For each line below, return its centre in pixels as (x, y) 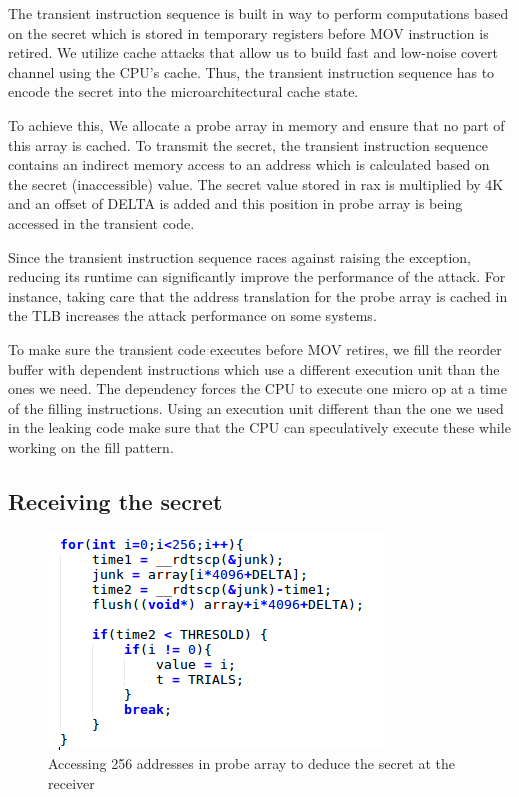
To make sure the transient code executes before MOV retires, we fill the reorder (255, 348)
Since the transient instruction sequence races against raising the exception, (239, 256)
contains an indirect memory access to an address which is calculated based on (249, 164)
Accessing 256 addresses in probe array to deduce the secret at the (251, 763)
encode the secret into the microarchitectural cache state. (183, 91)
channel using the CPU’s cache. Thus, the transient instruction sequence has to (251, 71)
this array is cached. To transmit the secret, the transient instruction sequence (248, 144)
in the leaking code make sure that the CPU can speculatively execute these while (259, 427)
